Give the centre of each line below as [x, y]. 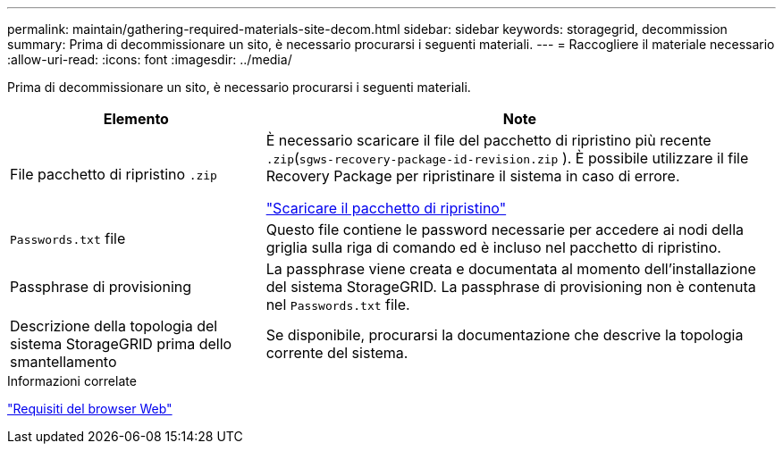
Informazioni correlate [72, 381]
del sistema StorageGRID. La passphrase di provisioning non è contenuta [511, 287]
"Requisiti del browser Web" [90, 409]
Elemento [136, 119]
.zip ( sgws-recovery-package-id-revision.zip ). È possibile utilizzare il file [507, 158]
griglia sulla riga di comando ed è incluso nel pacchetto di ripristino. [493, 247]
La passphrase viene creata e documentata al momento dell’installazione [511, 269]
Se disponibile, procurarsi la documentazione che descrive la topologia [505, 335]
